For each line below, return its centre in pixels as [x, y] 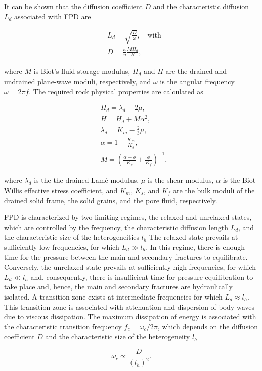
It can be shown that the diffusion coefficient [73, 6]
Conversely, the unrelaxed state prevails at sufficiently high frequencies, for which [130, 267]
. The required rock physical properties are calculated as [116, 91]
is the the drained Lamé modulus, [86, 180]
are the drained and [196, 71]
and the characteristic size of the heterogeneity [118, 336]
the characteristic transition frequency [63, 326]
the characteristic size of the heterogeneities [72, 237]
